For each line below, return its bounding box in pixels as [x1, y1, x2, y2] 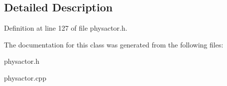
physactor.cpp [4, 72, 46, 83]
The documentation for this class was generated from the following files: [4, 39, 224, 49]
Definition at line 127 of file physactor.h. [4, 23, 127, 33]
